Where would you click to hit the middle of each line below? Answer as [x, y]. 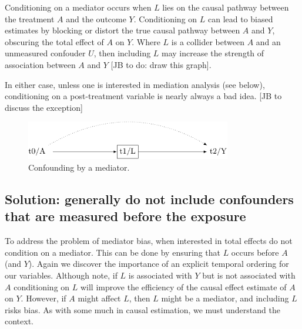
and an [268, 41]
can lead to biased [240, 18]
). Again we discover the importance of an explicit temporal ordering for [159, 264]
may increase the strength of [213, 53]
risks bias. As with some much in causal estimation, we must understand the [142, 309]
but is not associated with [249, 275]
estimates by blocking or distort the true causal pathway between [123, 30]
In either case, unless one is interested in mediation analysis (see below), [135, 84]
